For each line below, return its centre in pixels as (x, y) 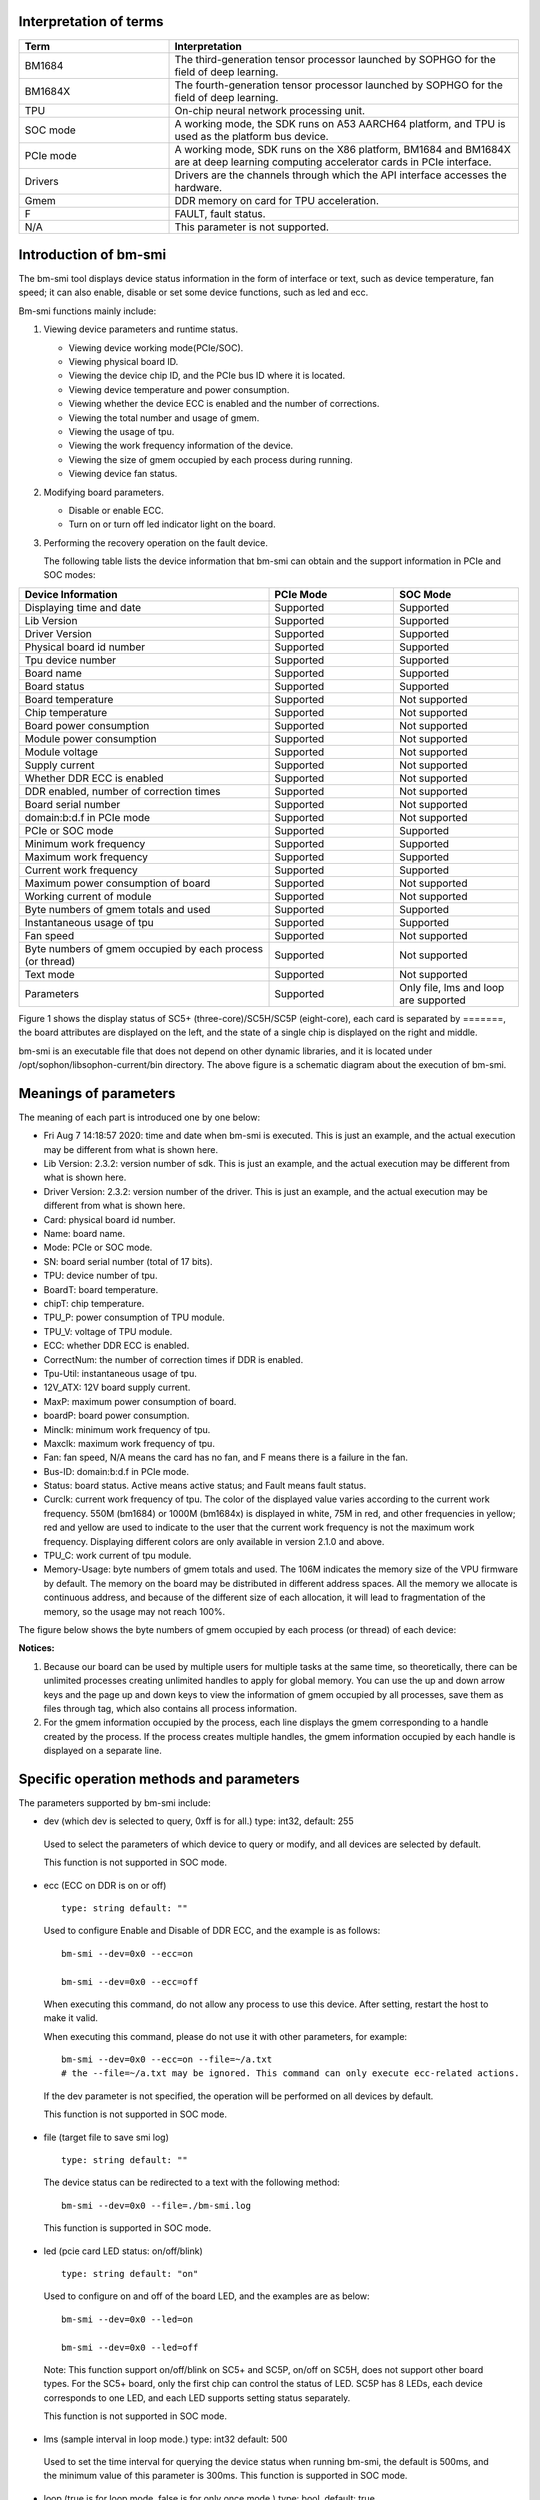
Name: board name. (84, 1234)
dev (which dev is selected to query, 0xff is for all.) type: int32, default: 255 (198, 1821)
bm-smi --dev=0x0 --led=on (127, 2319)
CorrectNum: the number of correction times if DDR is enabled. (173, 1359)
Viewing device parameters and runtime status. (141, 329)
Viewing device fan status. (123, 474)
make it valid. (71, 2018)
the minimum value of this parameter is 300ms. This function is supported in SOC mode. (225, 2476)
